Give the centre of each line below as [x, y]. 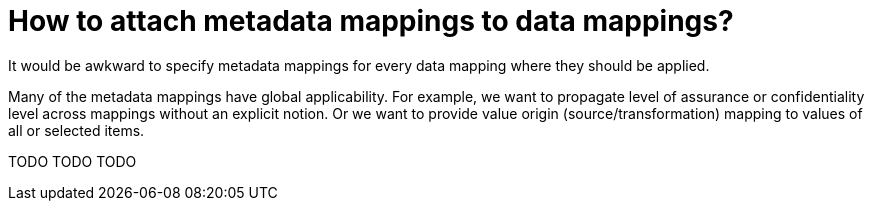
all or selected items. [76, 130]
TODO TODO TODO [72, 161]
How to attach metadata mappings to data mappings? [371, 21]
